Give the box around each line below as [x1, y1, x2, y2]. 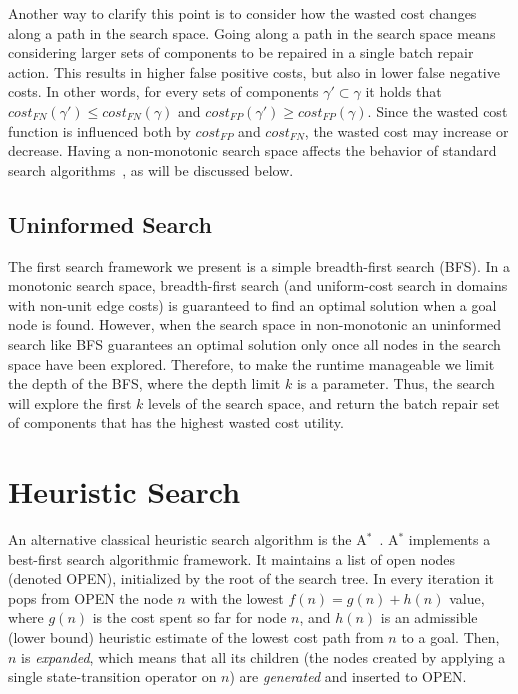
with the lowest [190, 587, 284, 608]
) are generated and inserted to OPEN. [229, 666, 467, 687]
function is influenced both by [8, 120, 191, 141]
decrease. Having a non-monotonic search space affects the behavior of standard [8, 140, 497, 161]
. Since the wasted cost [367, 100, 508, 121]
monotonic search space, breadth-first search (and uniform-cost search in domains [8, 275, 508, 296]
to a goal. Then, [401, 626, 500, 647]
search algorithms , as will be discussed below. [8, 159, 294, 180]
